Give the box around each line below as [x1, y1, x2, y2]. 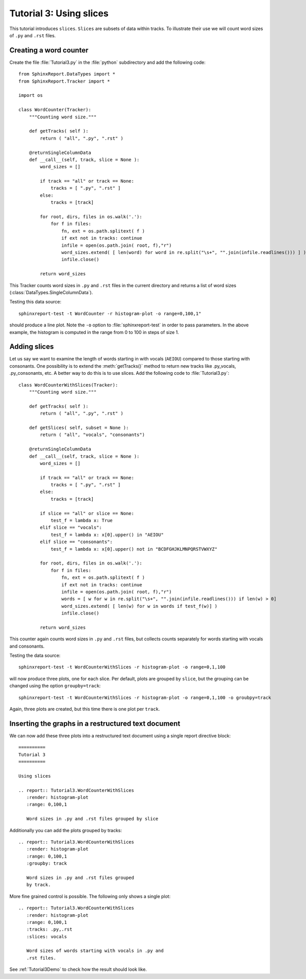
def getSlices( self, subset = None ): [29, 425, 129, 430]
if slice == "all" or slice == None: [40, 510, 135, 516]
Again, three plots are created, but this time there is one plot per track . [9, 706, 160, 712]
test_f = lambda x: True [50, 518, 113, 524]
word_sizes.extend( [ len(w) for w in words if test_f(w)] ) [61, 603, 218, 609]
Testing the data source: [9, 653, 61, 659]
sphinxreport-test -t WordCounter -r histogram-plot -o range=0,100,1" [18, 311, 201, 316]
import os [18, 92, 43, 98]
